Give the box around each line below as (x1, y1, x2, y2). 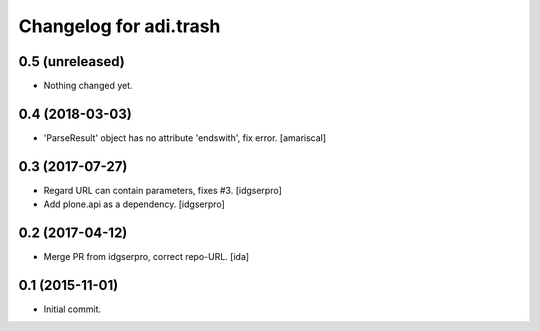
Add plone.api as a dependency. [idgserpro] (43, 198, 225, 210)
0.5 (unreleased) (18, 53, 125, 70)
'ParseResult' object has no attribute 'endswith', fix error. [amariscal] (43, 131, 327, 144)
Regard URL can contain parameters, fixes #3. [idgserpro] (43, 184, 282, 196)
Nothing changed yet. (43, 80, 134, 92)
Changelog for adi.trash (18, 15, 221, 37)
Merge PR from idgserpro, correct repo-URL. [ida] (43, 251, 250, 263)
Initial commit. (43, 303, 102, 315)
